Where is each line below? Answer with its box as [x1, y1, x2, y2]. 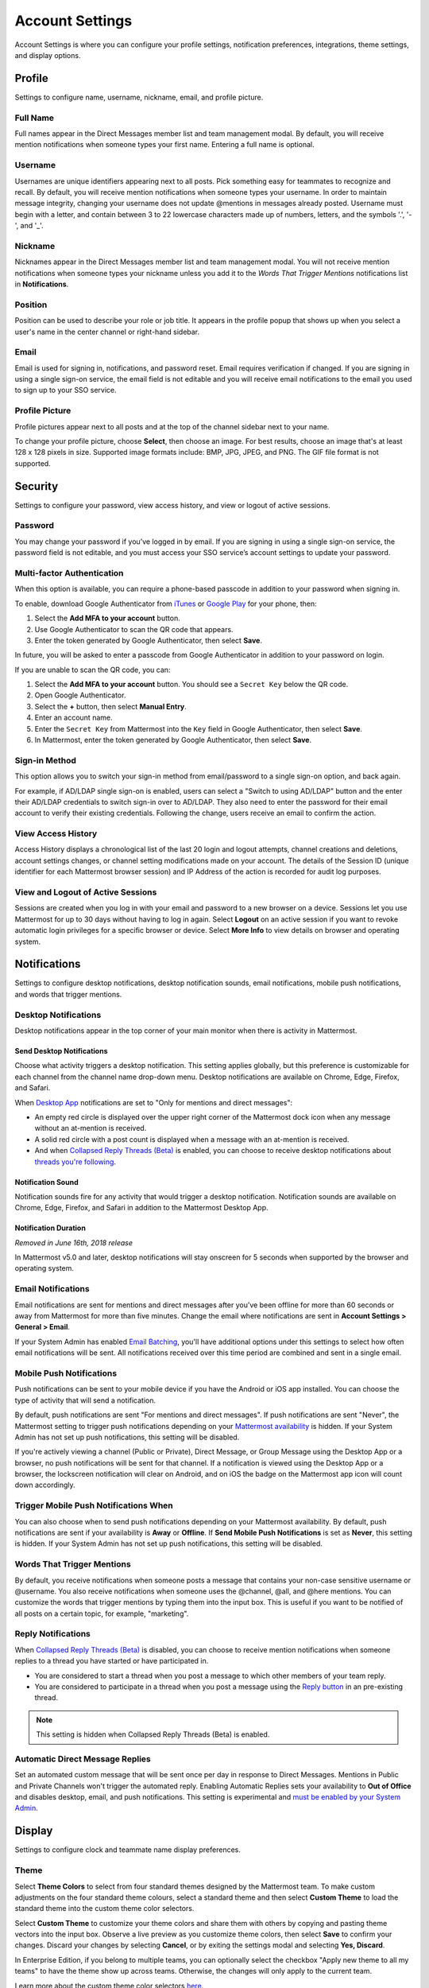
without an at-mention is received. [34, 1124, 147, 1133]
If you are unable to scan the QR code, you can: [14, 665, 171, 674]
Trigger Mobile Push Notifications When [14, 1500, 174, 1511]
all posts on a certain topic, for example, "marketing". [14, 1609, 189, 1618]
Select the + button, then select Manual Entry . [34, 701, 187, 711]
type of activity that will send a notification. [14, 1396, 157, 1405]
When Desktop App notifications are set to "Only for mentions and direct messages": [14, 1097, 293, 1107]
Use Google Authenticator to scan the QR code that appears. [34, 624, 234, 634]
